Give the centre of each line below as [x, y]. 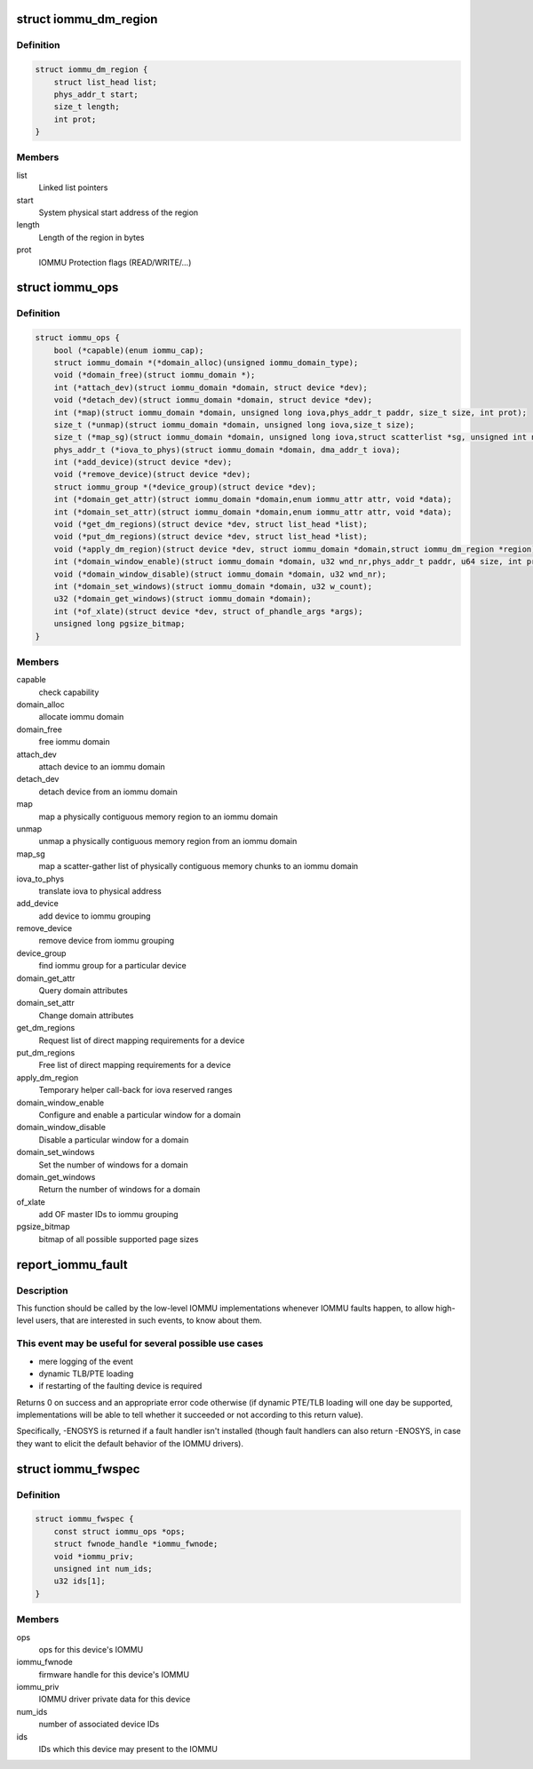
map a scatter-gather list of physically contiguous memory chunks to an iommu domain [199, 866]
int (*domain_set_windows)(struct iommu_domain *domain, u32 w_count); [213, 586]
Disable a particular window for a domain [114, 1139]
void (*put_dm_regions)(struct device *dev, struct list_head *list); [211, 537]
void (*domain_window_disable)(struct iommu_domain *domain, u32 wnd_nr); [220, 574]
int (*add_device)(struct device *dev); [143, 462]
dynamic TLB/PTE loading [86, 1374]
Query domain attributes [83, 991]
